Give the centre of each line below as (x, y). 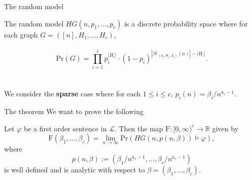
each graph (21, 34)
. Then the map (139, 128)
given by (225, 128)
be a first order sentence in (65, 128)
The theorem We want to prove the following (74, 111)
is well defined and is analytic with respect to (75, 170)
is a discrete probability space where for (186, 23)
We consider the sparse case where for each (73, 94)
